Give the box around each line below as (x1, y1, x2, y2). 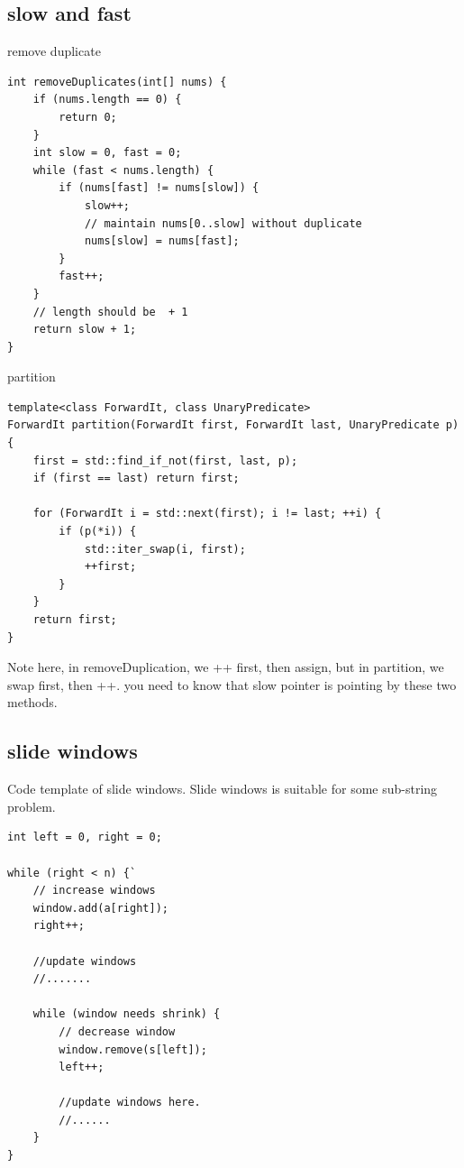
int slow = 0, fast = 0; (32, 146, 182, 160)
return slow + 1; (32, 323, 137, 336)
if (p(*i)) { (59, 525, 137, 538)
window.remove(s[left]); (59, 1043, 207, 1056)
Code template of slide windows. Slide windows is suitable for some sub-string (7, 779, 438, 798)
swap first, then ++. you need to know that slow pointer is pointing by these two (7, 675, 457, 694)
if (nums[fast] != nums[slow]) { (59, 181, 259, 195)
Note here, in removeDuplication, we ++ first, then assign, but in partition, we (7, 658, 444, 676)
